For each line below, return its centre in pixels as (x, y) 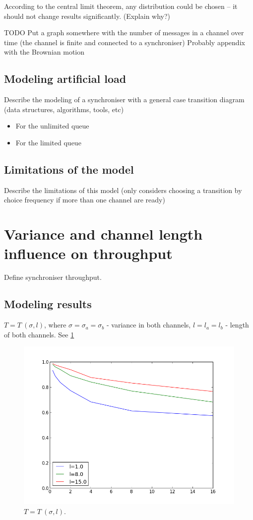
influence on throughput (88, 253)
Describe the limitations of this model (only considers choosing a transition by (123, 190)
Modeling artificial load (65, 79)
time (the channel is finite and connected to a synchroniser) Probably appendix (125, 42)
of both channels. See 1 (39, 334)
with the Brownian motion (44, 52)
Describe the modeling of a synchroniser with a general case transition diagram (124, 99)
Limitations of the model (69, 169)
